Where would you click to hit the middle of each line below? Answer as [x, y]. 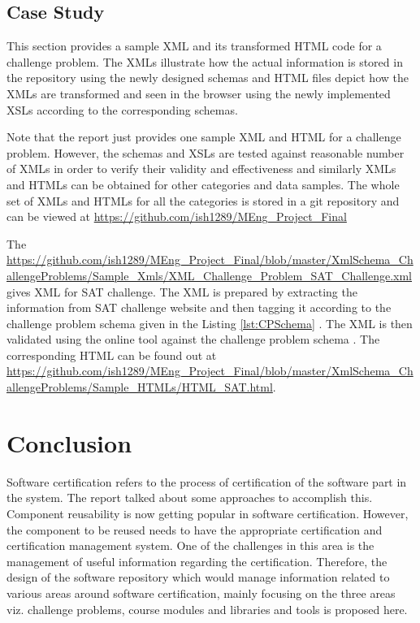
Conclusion [69, 442]
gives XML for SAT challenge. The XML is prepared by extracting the [182, 291]
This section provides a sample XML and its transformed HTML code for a [194, 46]
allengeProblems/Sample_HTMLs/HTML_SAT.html [140, 387]
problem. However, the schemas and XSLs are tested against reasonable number [206, 152]
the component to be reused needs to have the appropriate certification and [195, 529]
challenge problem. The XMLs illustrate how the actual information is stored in [205, 61]
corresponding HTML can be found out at [112, 355]
